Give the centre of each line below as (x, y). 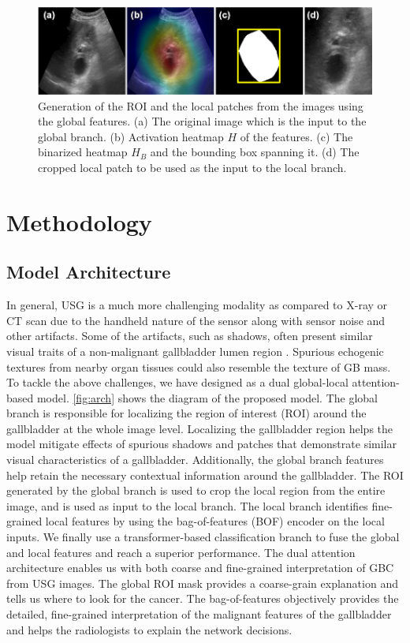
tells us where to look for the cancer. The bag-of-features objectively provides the (203, 598)
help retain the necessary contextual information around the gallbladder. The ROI (205, 475)
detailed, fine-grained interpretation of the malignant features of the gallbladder (199, 614)
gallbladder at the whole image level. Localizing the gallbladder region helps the (200, 428)
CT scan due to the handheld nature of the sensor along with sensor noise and (196, 320)
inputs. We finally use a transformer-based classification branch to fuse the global (203, 537)
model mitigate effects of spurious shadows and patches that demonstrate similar (201, 444)
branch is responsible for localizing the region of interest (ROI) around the (186, 413)
